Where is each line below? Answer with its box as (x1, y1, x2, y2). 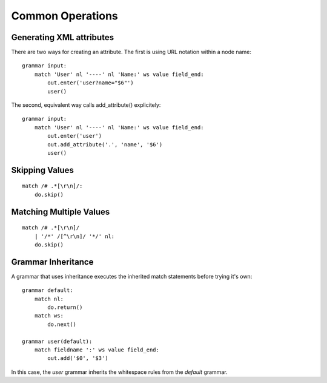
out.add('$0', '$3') (47, 355, 108, 362)
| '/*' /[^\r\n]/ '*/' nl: (34, 232, 115, 240)
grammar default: (22, 287, 73, 294)
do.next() (47, 320, 77, 328)
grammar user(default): (22, 337, 93, 345)
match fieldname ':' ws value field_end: (34, 346, 160, 353)
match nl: (34, 295, 64, 302)
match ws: (34, 313, 64, 319)
